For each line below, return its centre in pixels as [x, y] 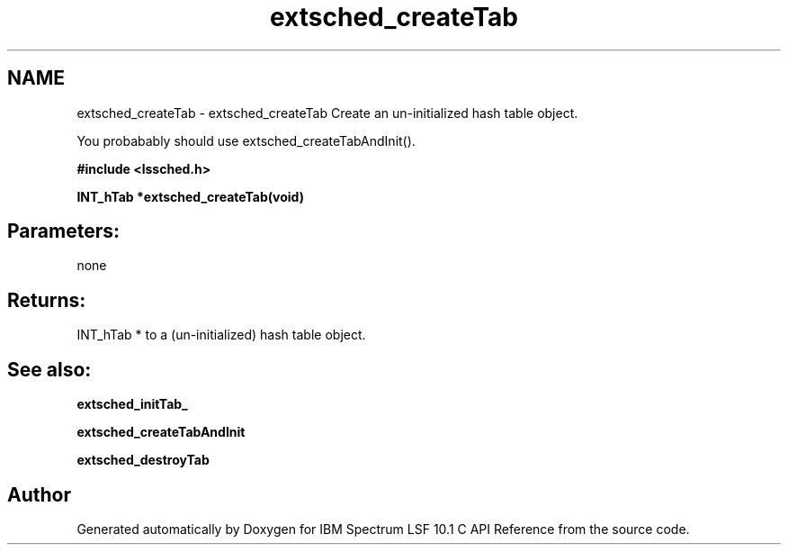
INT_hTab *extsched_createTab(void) [190, 196]
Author [39, 494]
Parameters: [63, 231]
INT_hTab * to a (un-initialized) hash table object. [221, 335]
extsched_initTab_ [132, 404]
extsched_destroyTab [143, 460]
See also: [49, 369]
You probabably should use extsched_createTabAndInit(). [246, 140]
